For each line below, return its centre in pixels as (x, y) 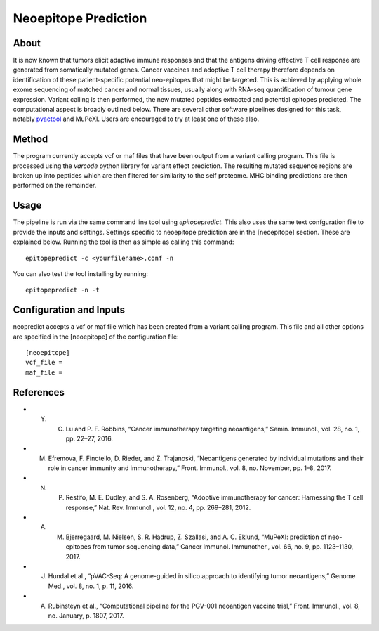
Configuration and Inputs (69, 310)
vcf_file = (44, 363)
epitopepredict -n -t (62, 290)
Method (31, 139)
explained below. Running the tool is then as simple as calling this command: (124, 242)
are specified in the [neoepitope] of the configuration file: (96, 337)
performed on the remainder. (55, 186)
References (39, 392)
